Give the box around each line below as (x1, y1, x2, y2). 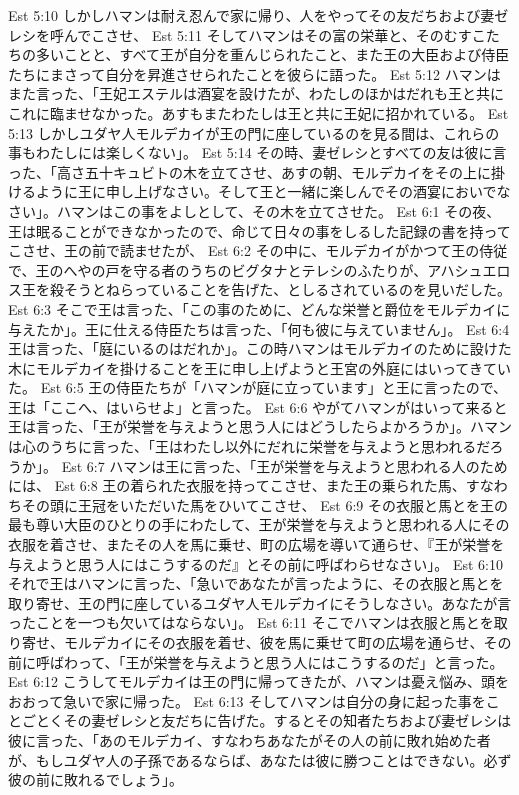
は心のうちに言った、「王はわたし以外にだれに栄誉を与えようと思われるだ (8, 436, 490, 457)
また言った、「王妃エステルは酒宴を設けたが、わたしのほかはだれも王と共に (8, 83, 504, 104)
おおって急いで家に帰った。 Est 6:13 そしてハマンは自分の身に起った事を (8, 690, 486, 711)
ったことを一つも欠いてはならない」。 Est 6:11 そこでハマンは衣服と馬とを (8, 612, 494, 633)
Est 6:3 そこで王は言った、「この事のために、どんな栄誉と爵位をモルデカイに (8, 298, 511, 319)
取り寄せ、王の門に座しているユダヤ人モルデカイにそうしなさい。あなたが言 (8, 592, 512, 613)
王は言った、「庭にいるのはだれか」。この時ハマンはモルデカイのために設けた (8, 338, 512, 359)
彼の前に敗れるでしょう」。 (8, 769, 183, 790)
